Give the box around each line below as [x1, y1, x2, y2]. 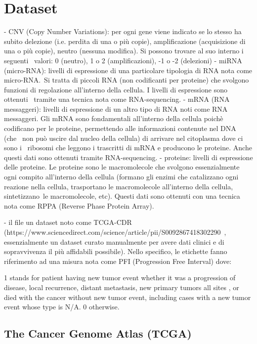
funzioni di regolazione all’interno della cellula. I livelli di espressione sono [4, 84, 227, 94]
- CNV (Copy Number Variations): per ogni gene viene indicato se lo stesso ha [4, 26, 242, 37]
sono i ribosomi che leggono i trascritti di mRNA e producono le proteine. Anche [4, 142, 252, 153]
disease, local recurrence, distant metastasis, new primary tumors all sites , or [4, 282, 239, 292]
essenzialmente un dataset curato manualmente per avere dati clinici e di [4, 236, 224, 247]
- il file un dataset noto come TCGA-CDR [4, 217, 132, 227]
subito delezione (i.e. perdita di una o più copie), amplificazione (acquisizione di [4, 36, 246, 46]
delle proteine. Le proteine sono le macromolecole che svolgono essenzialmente [4, 162, 240, 172]
